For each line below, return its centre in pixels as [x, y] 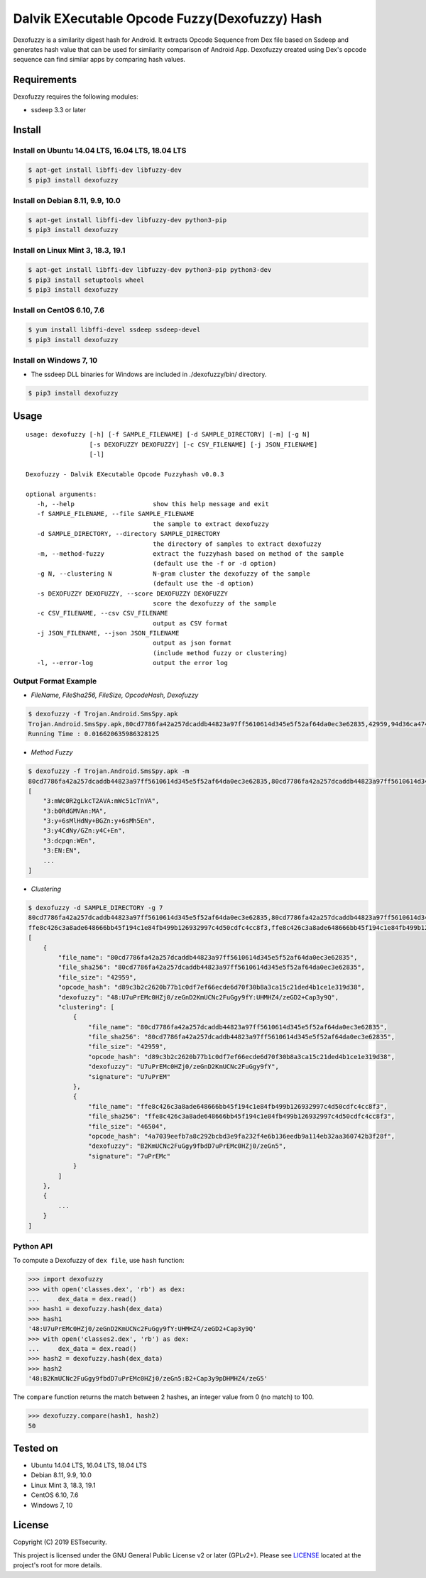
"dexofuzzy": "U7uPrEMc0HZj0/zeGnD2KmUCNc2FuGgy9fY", [184, 1067]
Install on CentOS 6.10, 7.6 [59, 310]
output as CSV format [191, 623]
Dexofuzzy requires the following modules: [76, 97]
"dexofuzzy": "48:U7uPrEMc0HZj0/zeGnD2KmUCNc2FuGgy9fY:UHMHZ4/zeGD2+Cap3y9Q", [198, 997]
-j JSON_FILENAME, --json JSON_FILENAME [108, 633]
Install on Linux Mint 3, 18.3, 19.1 [69, 251]
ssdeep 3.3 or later [59, 109]
